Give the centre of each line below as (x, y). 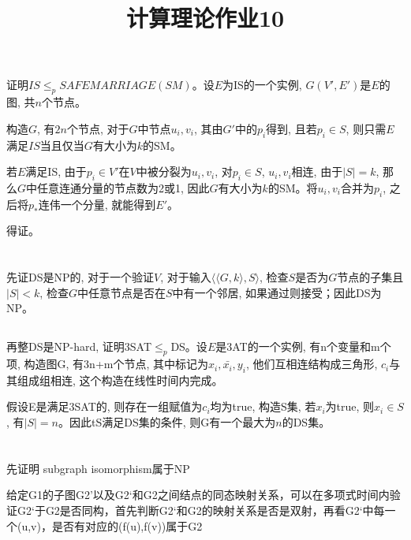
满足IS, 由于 (56, 171)
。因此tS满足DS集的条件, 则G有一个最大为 (167, 422)
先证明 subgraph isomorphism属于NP (98, 468)
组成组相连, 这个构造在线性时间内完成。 (120, 380)
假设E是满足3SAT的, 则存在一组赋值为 (105, 406)
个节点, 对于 (98, 128)
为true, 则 (350, 406)
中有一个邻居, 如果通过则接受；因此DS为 (277, 292)
